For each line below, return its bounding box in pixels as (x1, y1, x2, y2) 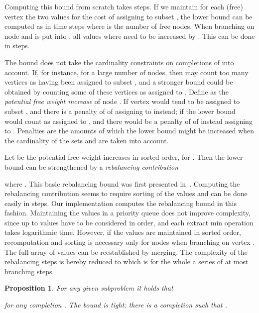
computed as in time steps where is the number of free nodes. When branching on (4, 21, 255, 31)
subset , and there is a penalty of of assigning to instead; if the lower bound (4, 105, 236, 116)
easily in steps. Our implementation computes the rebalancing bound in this (4, 198, 237, 208)
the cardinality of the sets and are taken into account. (4, 135, 169, 145)
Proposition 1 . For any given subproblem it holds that (4, 283, 173, 293)
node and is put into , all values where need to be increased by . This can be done (4, 30, 255, 41)
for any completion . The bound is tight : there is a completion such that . (4, 300, 227, 310)
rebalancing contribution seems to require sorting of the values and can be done (4, 188, 248, 199)
